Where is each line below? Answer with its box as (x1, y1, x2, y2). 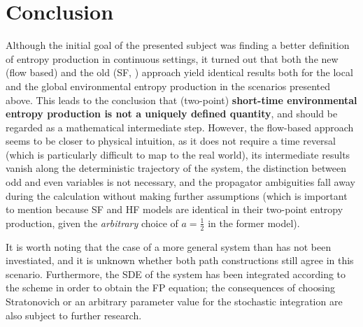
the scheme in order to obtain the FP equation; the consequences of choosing (6, 280, 335, 295)
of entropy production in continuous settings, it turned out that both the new (6, 51, 339, 66)
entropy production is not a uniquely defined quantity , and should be (6, 106, 338, 121)
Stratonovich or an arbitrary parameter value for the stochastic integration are (6, 294, 343, 309)
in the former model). (208, 215, 300, 230)
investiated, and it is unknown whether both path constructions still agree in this (6, 253, 354, 268)
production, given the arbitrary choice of (6, 215, 178, 230)
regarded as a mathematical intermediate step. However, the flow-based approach (6, 119, 354, 134)
